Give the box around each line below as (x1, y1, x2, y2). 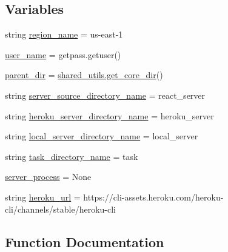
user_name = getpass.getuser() (5, 48, 121, 61)
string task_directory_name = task (5, 150, 138, 162)
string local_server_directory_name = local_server (5, 130, 198, 142)
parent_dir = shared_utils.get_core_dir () (5, 68, 163, 81)
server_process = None (5, 170, 92, 183)
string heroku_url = (5, 190, 81, 203)
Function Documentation (5, 232, 164, 251)
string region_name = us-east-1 (5, 28, 123, 41)
